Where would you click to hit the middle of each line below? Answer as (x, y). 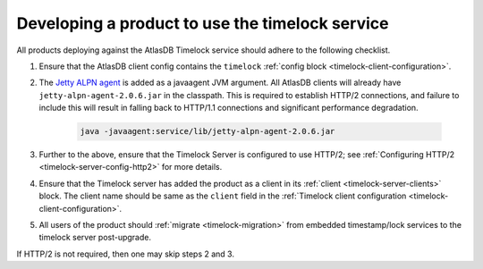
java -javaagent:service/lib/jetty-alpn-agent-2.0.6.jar (208, 131)
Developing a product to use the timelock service (203, 23)
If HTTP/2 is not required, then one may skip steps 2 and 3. (125, 254)
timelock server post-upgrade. (95, 238)
